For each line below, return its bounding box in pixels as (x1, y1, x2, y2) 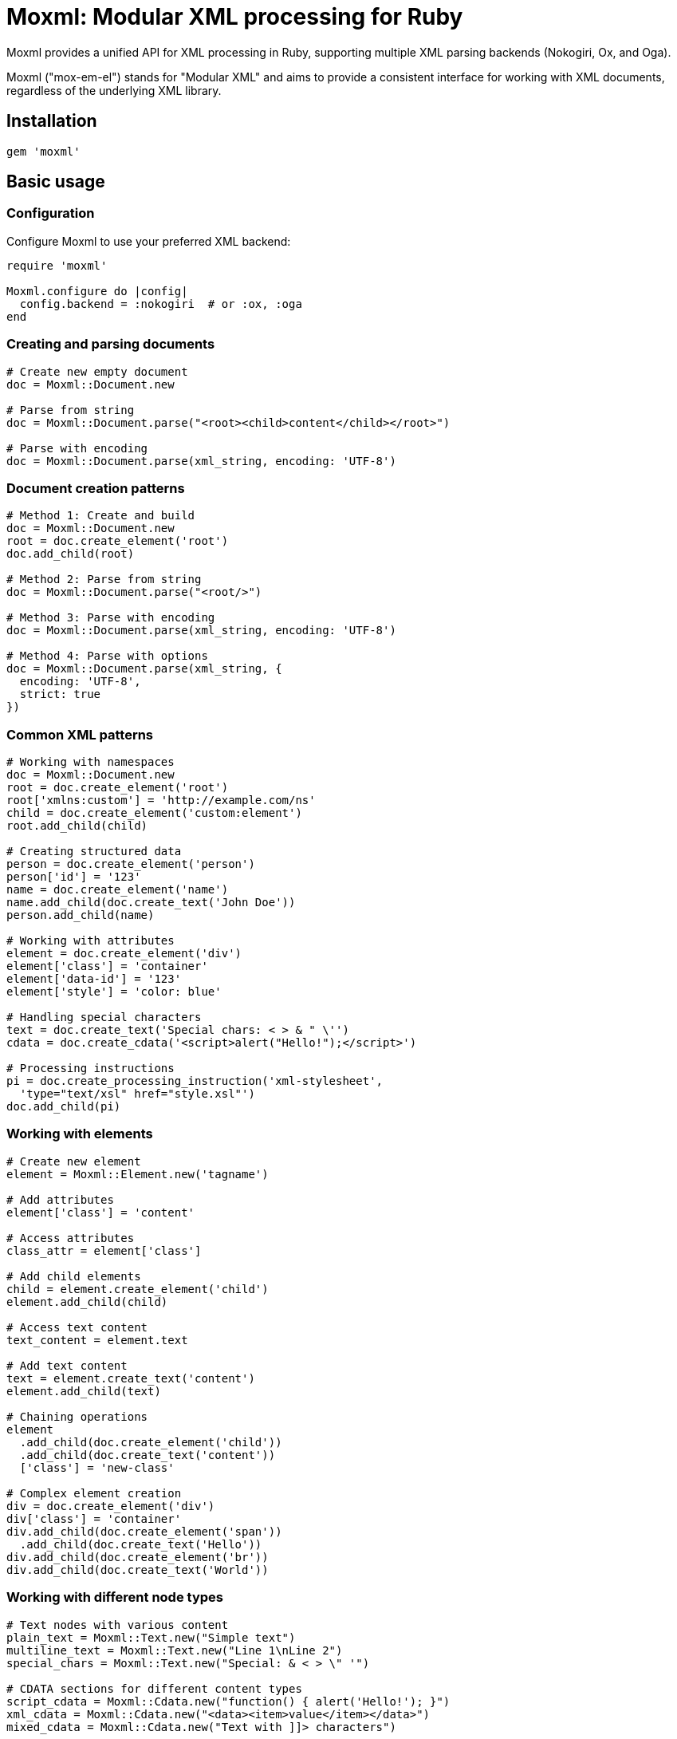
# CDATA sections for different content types (6, 1682, 302, 1695)
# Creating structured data (6, 845, 182, 858)
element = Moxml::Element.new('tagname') (6, 1167, 269, 1181)
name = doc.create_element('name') (6, 883, 229, 897)
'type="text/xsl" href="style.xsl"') (19, 1087, 255, 1101)
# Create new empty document (6, 365, 188, 378)
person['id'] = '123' (6, 870, 141, 884)
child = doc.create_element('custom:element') (6, 806, 302, 820)
